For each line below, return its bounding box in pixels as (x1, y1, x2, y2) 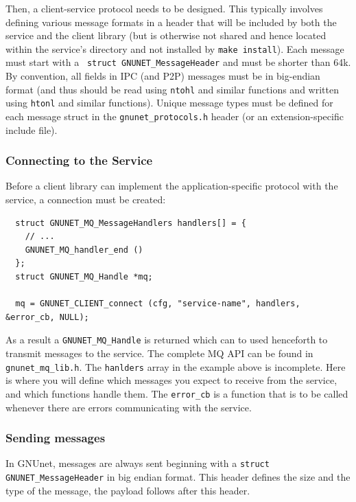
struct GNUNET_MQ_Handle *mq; (15, 272, 153, 282)
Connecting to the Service (5, 152, 153, 169)
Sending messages (5, 429, 106, 446)
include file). (5, 122, 58, 137)
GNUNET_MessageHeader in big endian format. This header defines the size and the (5, 470, 351, 484)
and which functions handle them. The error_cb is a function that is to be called (5, 386, 348, 400)
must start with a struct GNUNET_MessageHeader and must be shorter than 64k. (5, 55, 351, 69)
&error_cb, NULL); (5, 312, 89, 322)
